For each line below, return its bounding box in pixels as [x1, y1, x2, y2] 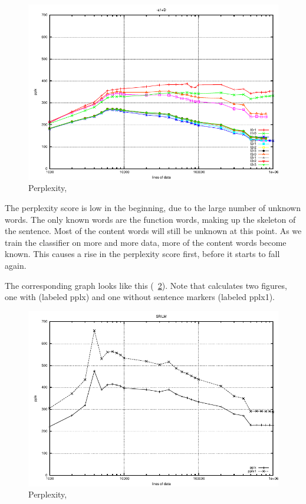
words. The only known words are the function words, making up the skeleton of [5, 213, 296, 225]
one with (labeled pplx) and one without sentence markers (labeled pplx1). [5, 291, 275, 303]
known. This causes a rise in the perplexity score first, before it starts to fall [5, 248, 280, 260]
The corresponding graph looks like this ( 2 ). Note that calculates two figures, [5, 279, 287, 291]
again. [5, 259, 27, 271]
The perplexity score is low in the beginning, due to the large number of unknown [5, 201, 301, 213]
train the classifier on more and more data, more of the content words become [5, 236, 287, 248]
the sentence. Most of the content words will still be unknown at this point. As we [5, 225, 302, 237]
